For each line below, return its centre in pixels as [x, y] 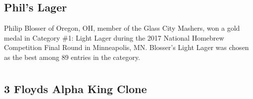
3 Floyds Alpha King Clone [76, 88]
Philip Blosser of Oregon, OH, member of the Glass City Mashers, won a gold [122, 28]
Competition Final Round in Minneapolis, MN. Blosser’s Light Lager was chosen [126, 47]
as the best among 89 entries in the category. [72, 57]
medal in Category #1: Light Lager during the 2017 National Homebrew [114, 37]
